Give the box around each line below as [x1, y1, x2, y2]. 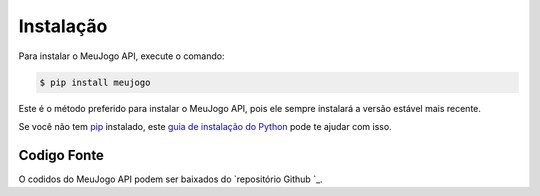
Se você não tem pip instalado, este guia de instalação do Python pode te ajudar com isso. [18, 120, 392, 132]
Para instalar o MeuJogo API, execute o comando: [18, 50, 225, 62]
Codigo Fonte [18, 146, 105, 164]
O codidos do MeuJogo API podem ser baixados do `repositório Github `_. [18, 173, 324, 185]
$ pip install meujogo [39, 76, 151, 88]
